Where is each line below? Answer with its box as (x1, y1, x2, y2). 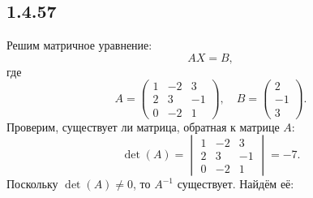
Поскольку (6, 175, 58, 192)
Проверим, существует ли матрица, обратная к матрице (6, 118, 280, 135)
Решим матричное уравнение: (6, 37, 152, 54)
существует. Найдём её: (177, 175, 294, 192)
